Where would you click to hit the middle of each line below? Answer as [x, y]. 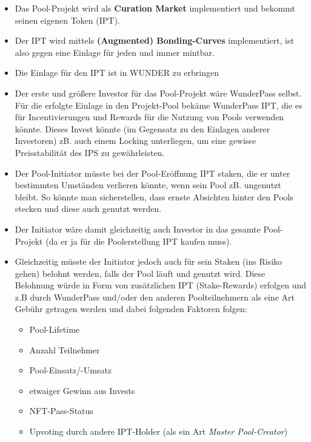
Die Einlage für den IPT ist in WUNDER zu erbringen [117, 73]
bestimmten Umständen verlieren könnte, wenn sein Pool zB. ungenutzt [148, 185]
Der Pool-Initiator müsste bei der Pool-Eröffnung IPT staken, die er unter [152, 173]
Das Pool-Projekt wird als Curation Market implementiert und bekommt [155, 8]
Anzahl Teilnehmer [65, 349]
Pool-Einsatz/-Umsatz [71, 370]
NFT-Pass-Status [61, 411]
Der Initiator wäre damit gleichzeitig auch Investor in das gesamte [138, 229]
